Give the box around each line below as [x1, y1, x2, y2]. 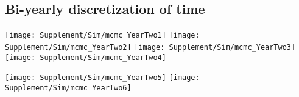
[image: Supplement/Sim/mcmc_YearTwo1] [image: [5, 31, 200, 40]
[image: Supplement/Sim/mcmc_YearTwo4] [5, 53, 166, 62]
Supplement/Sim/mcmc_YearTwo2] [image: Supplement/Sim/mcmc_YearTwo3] [5, 42, 296, 52]
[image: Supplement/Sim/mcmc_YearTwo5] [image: [5, 73, 200, 82]
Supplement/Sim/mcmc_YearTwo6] [5, 83, 132, 92]
